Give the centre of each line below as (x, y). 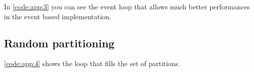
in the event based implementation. (58, 16)
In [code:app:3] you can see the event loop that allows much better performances (127, 6)
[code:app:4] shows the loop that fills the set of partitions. (92, 63)
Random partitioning (59, 43)
